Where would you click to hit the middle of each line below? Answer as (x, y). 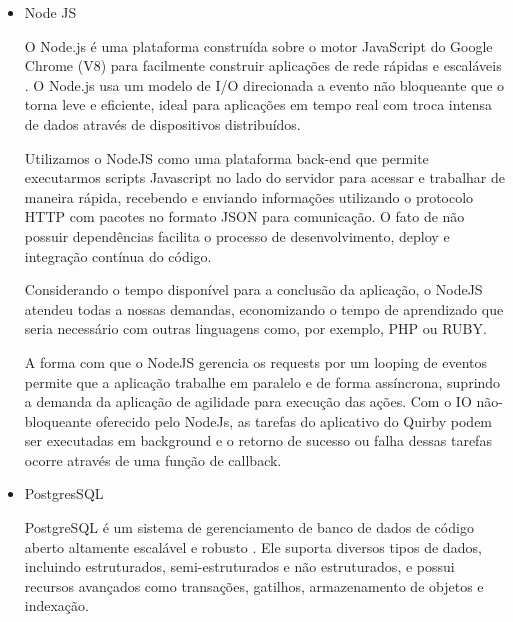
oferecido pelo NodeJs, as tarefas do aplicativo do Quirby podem (294, 420)
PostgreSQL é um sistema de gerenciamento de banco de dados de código (249, 527)
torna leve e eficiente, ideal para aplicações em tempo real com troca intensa (258, 104)
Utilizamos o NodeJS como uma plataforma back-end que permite (226, 157)
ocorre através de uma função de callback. (153, 459)
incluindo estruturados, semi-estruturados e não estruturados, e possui (239, 566)
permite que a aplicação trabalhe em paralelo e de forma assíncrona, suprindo (262, 381)
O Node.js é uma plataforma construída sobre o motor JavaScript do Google (258, 45)
